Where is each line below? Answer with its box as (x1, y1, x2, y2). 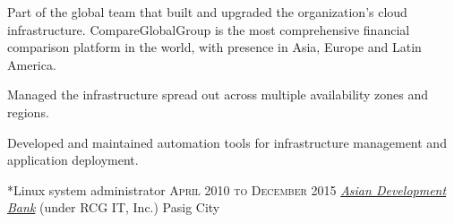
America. (7, 55, 56, 73)
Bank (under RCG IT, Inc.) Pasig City (7, 198, 220, 217)
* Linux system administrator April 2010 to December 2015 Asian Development (7, 180, 447, 199)
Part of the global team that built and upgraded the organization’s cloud (7, 3, 407, 21)
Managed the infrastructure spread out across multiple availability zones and (7, 85, 428, 104)
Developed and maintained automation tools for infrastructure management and (7, 133, 447, 151)
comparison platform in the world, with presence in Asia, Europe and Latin (7, 38, 422, 56)
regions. (7, 102, 49, 121)
